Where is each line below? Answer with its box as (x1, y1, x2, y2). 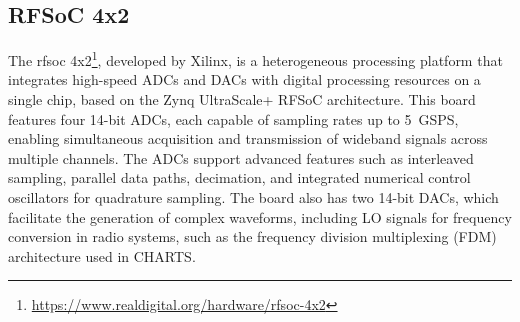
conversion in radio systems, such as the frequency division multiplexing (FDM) (8, 226, 497, 247)
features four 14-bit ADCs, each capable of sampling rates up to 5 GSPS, (8, 108, 459, 129)
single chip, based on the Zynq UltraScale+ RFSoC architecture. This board (8, 89, 476, 110)
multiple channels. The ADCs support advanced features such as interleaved (8, 147, 474, 168)
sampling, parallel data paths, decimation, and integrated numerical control (8, 167, 471, 188)
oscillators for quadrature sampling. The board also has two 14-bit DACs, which (8, 187, 499, 208)
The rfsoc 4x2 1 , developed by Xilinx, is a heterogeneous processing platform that (8, 47, 503, 70)
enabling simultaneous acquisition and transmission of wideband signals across (8, 128, 488, 149)
